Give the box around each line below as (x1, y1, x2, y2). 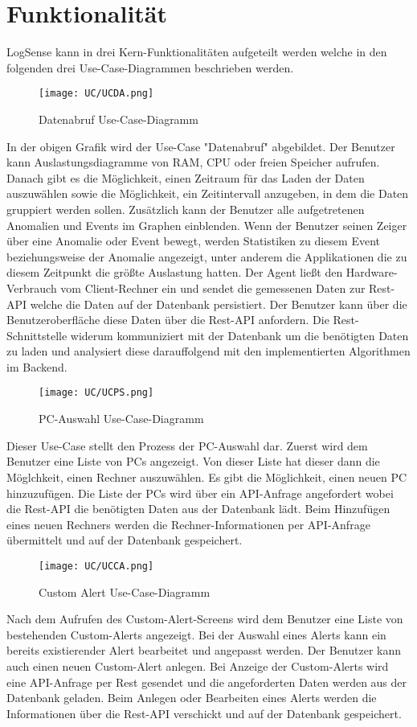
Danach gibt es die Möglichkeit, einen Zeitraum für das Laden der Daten (6, 169, 365, 186)
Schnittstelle (6, 327, 67, 343)
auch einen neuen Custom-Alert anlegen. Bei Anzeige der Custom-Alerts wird (6, 657, 389, 674)
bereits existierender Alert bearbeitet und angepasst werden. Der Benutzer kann (6, 642, 402, 659)
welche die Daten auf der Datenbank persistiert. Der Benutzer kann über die (30, 295, 407, 312)
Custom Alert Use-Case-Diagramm (39, 583, 211, 600)
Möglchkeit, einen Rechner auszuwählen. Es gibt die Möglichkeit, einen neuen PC (6, 468, 407, 485)
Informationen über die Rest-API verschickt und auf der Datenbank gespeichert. (6, 704, 402, 721)
